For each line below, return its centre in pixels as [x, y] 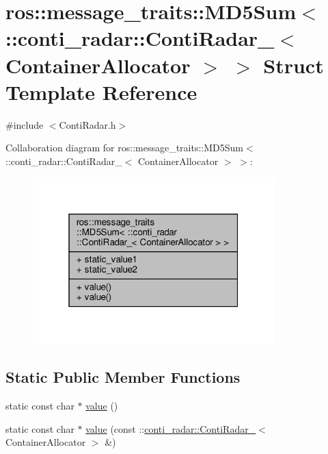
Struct [293, 65]
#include [25, 124]
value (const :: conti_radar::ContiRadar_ [171, 428]
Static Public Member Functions [123, 377]
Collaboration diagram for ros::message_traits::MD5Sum [125, 148]
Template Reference [101, 91]
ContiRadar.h [87, 124]
